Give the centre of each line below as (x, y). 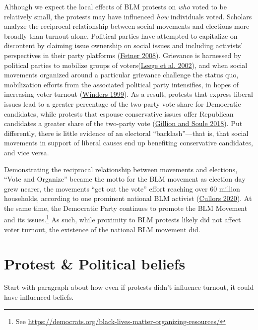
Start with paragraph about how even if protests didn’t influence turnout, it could (129, 287)
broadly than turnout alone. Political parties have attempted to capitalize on (121, 35)
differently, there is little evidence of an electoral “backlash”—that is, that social (126, 133)
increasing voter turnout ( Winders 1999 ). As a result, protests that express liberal (129, 94)
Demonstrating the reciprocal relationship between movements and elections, (121, 169)
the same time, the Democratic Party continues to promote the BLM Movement (126, 208)
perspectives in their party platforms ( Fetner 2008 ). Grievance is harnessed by (123, 55)
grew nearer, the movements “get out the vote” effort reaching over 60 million (122, 188)
